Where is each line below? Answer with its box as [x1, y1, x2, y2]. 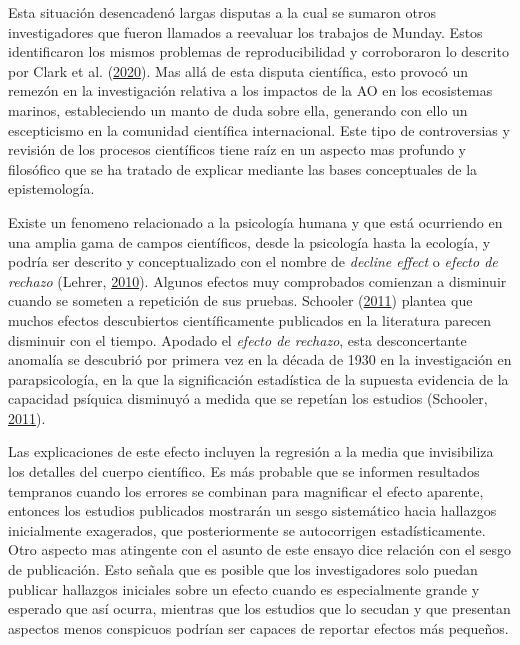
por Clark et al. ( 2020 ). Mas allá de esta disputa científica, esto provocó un [8, 60, 469, 81]
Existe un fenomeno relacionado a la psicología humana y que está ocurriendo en [8, 211, 503, 232]
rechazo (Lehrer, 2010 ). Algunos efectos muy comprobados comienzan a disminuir [8, 270, 507, 291]
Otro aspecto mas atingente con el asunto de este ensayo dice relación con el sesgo [8, 539, 511, 560]
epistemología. [8, 178, 95, 199]
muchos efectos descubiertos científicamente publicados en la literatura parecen [8, 309, 492, 330]
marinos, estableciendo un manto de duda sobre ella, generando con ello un [8, 99, 468, 120]
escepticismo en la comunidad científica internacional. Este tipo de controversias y [8, 119, 510, 140]
